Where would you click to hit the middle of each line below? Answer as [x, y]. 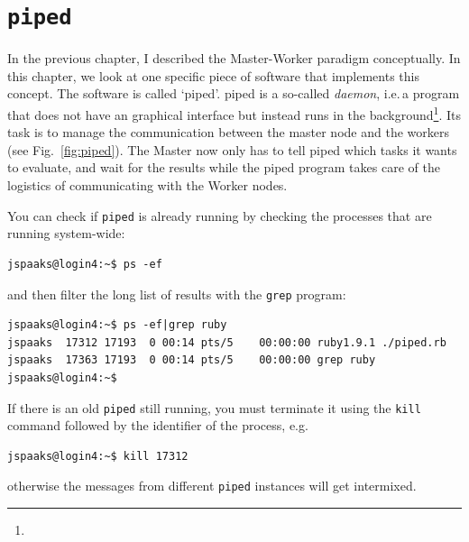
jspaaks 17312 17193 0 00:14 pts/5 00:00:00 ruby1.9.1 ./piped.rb [227, 342]
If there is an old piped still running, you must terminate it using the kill [214, 407]
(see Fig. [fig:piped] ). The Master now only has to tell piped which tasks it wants [232, 149]
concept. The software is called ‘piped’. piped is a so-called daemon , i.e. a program [234, 93]
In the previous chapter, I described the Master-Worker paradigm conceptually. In [234, 58]
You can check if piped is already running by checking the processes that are [220, 215]
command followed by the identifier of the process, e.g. [158, 425]
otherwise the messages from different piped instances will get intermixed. [212, 486]
